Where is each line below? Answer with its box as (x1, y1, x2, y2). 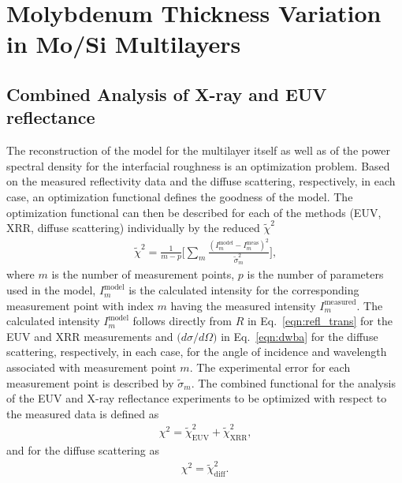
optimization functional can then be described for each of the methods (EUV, (6, 204, 382, 220)
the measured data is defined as (6, 405, 159, 421)
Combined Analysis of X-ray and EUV (6, 81, 327, 106)
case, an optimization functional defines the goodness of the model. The (6, 188, 353, 204)
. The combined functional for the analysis (191, 374, 396, 391)
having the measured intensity (170, 297, 316, 313)
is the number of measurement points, (51, 266, 235, 283)
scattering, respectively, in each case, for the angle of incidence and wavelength (6, 343, 387, 360)
